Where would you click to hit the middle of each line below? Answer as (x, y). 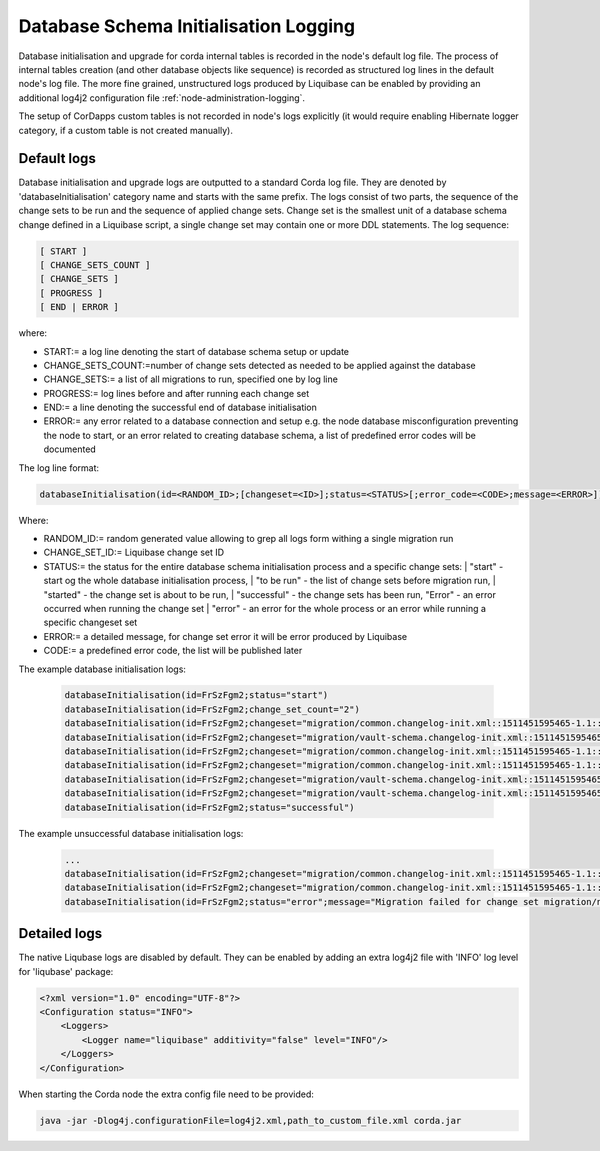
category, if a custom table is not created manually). (126, 130)
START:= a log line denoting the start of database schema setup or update (196, 351)
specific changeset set (90, 622)
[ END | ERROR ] (79, 307)
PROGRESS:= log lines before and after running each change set (176, 393)
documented (70, 449)
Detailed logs (60, 933)
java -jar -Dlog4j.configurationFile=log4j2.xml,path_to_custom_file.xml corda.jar (250, 1120)
